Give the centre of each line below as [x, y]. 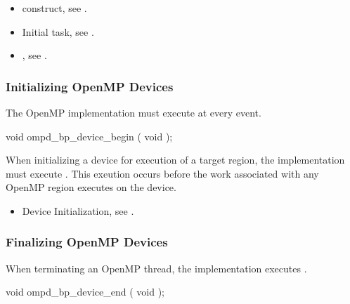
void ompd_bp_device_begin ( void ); [89, 136]
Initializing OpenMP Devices [90, 86]
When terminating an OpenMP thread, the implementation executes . [156, 268]
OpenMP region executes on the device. [91, 187]
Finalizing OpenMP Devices [87, 242]
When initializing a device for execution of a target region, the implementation [175, 160]
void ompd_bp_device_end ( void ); [85, 292]
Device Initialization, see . [78, 210]
